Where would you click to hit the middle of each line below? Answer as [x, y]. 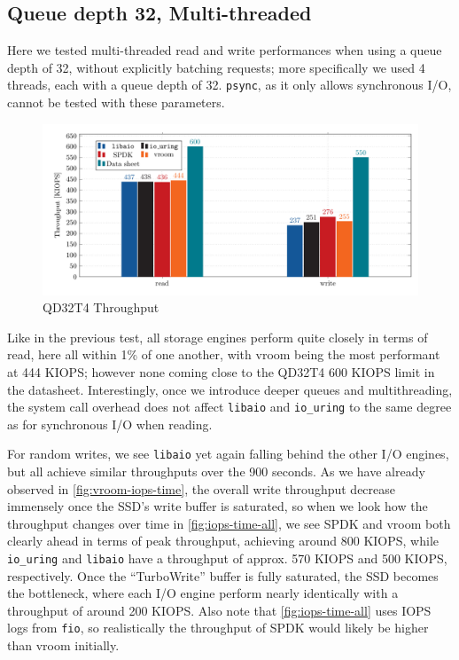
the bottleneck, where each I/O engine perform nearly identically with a [203, 593]
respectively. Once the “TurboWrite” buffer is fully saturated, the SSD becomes [223, 575]
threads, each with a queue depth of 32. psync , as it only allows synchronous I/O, [229, 85]
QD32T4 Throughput [101, 307]
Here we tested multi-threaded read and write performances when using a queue [225, 50]
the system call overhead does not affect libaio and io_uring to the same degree [229, 407]
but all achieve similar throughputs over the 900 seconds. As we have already [216, 471]
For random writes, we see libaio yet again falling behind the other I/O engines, [228, 454]
